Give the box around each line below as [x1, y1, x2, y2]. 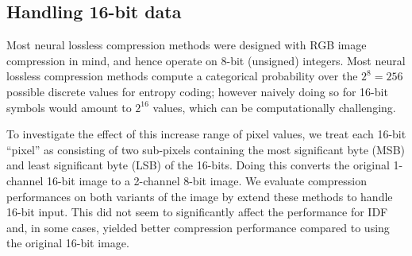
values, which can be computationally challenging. [152, 99, 396, 115]
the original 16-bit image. [6, 235, 129, 251]
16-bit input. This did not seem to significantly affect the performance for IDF [6, 204, 388, 220]
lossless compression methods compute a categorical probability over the [6, 68, 358, 84]
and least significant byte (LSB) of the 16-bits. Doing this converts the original [6, 157, 390, 173]
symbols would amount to [6, 99, 132, 115]
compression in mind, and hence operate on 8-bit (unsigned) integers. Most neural [6, 52, 406, 68]
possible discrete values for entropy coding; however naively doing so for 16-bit [6, 83, 388, 99]
